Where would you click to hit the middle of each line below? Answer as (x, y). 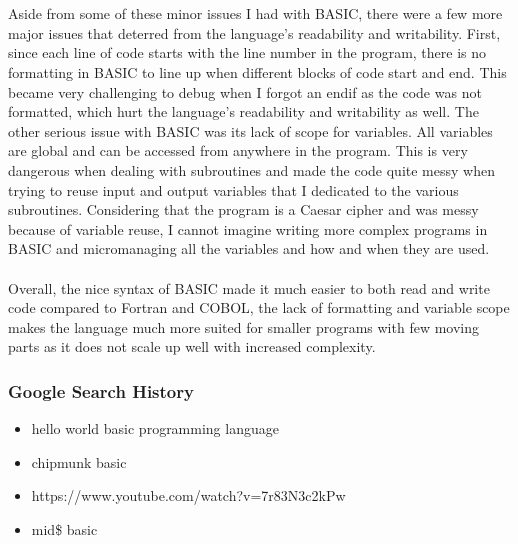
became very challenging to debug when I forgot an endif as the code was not (245, 91)
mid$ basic (64, 528)
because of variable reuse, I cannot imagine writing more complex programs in (248, 228)
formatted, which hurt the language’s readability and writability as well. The (243, 111)
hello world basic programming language (155, 428)
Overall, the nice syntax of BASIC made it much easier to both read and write (249, 287)
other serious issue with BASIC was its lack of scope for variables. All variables (250, 130)
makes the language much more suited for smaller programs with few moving (244, 326)
